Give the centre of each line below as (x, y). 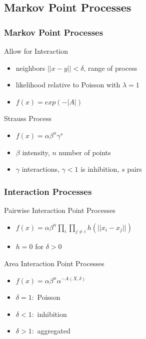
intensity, (36, 152)
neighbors (30, 68)
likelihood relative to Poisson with (68, 85)
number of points (85, 152)
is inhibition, (100, 169)
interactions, (40, 169)
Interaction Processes (48, 191)
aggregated (54, 331)
